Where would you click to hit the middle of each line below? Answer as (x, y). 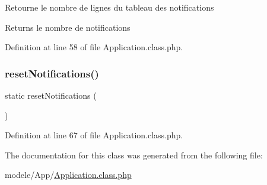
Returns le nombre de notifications (68, 27)
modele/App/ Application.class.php (68, 175)
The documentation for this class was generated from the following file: (134, 155)
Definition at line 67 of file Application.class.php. (94, 135)
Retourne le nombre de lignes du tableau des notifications (109, 7)
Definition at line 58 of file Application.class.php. (94, 47)
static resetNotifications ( (51, 95)
